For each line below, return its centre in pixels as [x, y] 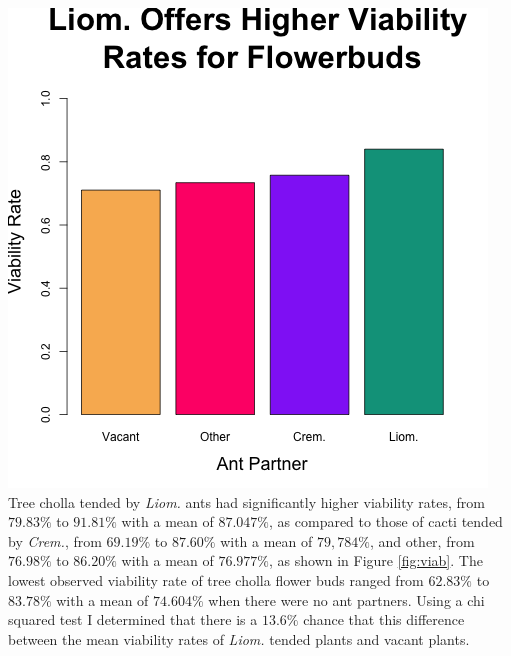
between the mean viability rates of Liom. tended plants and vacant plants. [239, 638]
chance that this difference [384, 619]
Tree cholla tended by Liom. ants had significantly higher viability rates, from [247, 501]
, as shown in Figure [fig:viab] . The [376, 560]
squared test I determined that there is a [133, 619]
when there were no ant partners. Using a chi [346, 599]
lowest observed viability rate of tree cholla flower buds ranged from [216, 579]
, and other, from [422, 540]
